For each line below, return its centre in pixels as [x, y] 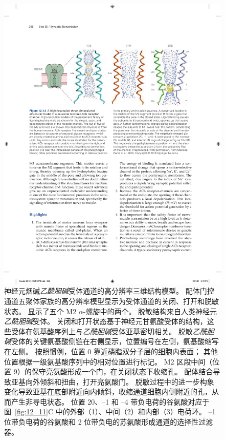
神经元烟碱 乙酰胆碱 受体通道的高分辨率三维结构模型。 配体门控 [109, 291]
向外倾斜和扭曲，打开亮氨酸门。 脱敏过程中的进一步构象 [120, 381]
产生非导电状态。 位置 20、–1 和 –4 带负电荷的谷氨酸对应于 [110, 401]
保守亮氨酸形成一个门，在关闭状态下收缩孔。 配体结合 [122, 371]
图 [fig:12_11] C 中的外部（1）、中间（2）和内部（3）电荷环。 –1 [110, 412]
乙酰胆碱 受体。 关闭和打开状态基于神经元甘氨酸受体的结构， [106, 321]
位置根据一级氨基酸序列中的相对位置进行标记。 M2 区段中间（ [108, 361]
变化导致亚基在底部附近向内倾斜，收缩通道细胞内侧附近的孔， [108, 391]
